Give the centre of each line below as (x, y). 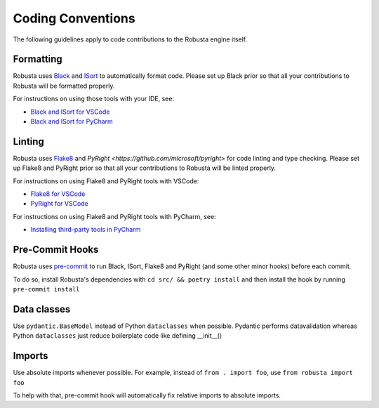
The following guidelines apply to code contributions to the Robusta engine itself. (130, 39)
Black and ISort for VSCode (70, 112)
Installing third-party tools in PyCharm (86, 230)
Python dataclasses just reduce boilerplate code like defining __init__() (118, 336)
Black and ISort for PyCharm (72, 121)
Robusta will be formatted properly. (64, 86)
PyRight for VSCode (60, 204)
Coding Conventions (74, 18)
